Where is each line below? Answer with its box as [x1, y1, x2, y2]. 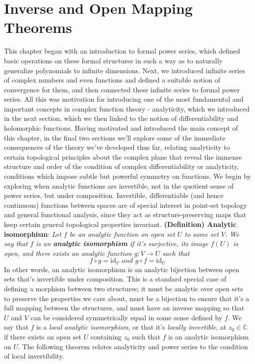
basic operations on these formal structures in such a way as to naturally [4, 55, 223, 65]
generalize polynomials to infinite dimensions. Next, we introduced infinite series [4, 65, 245, 75]
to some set [184, 228, 219, 239]
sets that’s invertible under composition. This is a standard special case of [4, 274, 227, 284]
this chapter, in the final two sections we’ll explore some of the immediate [4, 132, 226, 142]
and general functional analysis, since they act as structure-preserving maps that [4, 209, 246, 220]
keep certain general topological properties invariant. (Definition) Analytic [4, 219, 237, 229]
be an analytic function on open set [69, 228, 175, 239]
